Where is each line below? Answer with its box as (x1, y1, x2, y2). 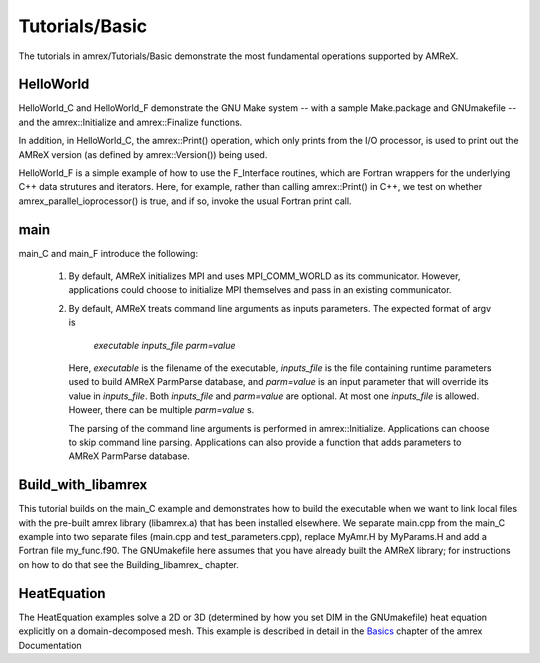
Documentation (18, 639, 82, 651)
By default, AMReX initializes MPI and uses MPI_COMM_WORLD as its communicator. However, (68, 270, 461, 282)
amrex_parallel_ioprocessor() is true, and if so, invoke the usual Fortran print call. (18, 195, 352, 207)
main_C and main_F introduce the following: (18, 247, 199, 259)
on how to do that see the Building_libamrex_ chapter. (18, 558, 240, 570)
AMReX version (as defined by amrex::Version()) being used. (18, 148, 268, 160)
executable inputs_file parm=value (93, 339, 236, 351)
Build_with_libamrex (18, 476, 148, 494)
